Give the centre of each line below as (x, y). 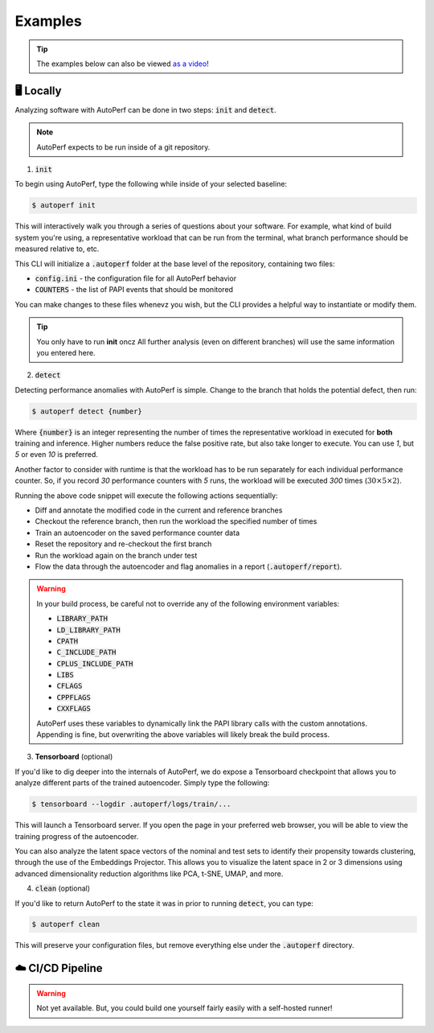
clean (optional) (63, 888)
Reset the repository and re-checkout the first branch (123, 544)
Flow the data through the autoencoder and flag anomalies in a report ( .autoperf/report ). (188, 566)
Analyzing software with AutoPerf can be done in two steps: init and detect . (145, 109)
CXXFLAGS (74, 709)
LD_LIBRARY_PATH (88, 630)
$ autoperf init (64, 206)
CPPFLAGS (74, 697)
